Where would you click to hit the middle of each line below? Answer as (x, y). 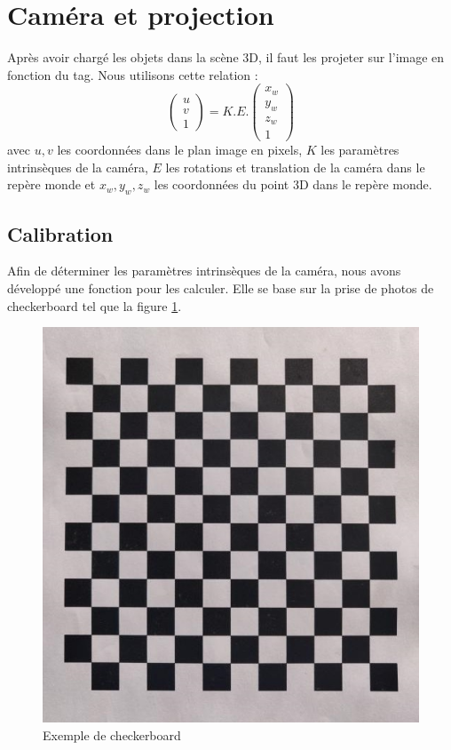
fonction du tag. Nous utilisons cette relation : (133, 74)
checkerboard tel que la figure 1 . (95, 305)
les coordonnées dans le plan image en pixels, (180, 150)
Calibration (60, 233)
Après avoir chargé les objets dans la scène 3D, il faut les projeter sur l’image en (226, 57)
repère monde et (51, 184)
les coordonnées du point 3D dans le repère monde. (293, 184)
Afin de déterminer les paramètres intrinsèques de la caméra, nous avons (204, 271)
